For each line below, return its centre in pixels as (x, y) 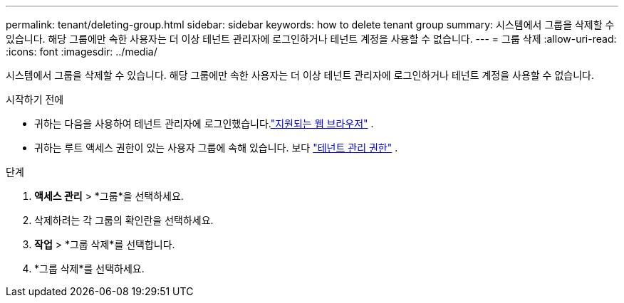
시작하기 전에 (35, 99)
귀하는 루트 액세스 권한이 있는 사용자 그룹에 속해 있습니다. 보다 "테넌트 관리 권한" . (216, 148)
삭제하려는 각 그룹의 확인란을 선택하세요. (124, 220)
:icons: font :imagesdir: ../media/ (82, 52)
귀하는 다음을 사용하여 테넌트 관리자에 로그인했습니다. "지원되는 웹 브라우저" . (204, 123)
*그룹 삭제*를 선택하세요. (89, 269)
